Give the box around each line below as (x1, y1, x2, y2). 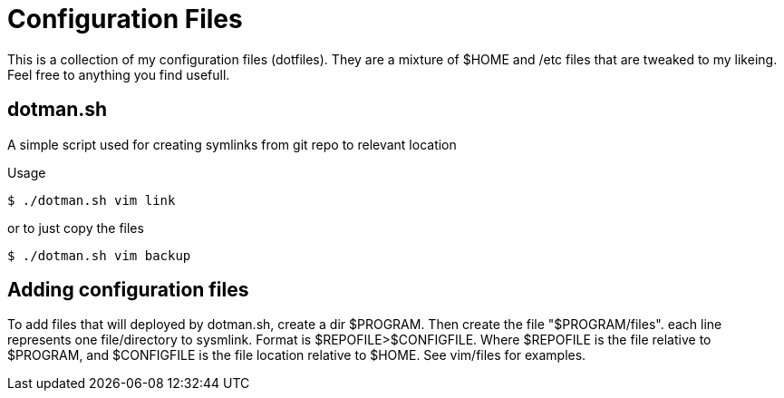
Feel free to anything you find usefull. (7, 66, 230, 83)
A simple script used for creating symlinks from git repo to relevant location (7, 136, 457, 152)
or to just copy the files (7, 219, 144, 236)
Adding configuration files (7, 278, 249, 302)
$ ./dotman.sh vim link (7, 192, 176, 208)
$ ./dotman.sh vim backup (7, 248, 191, 263)
